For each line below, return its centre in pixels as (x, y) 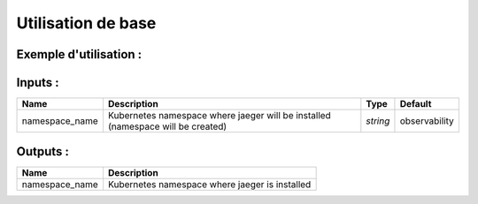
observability (427, 121)
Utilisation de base (86, 23)
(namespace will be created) (167, 126)
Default (416, 104)
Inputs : (38, 83)
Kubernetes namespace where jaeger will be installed (219, 116)
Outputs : (43, 151)
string (378, 121)
